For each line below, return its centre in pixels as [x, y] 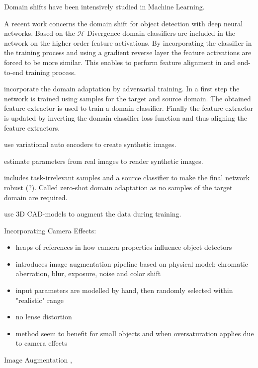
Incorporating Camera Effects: [50, 230]
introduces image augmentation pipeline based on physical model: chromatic [132, 263]
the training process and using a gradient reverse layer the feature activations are [128, 52]
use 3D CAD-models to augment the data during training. [93, 214]
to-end [14, 72]
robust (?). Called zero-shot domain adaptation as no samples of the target [118, 187]
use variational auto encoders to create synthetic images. [90, 144]
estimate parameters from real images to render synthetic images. [104, 161]
